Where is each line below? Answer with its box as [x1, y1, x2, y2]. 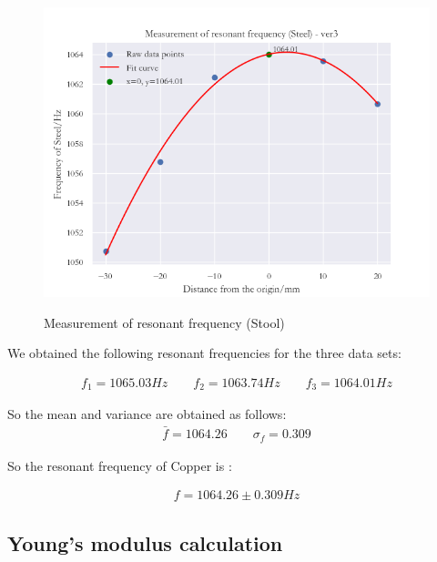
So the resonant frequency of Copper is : [7, 455, 232, 475]
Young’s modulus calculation [7, 528, 283, 557]
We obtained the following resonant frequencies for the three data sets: [7, 343, 401, 363]
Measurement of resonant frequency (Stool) [44, 312, 285, 332]
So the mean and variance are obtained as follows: [7, 404, 287, 424]
